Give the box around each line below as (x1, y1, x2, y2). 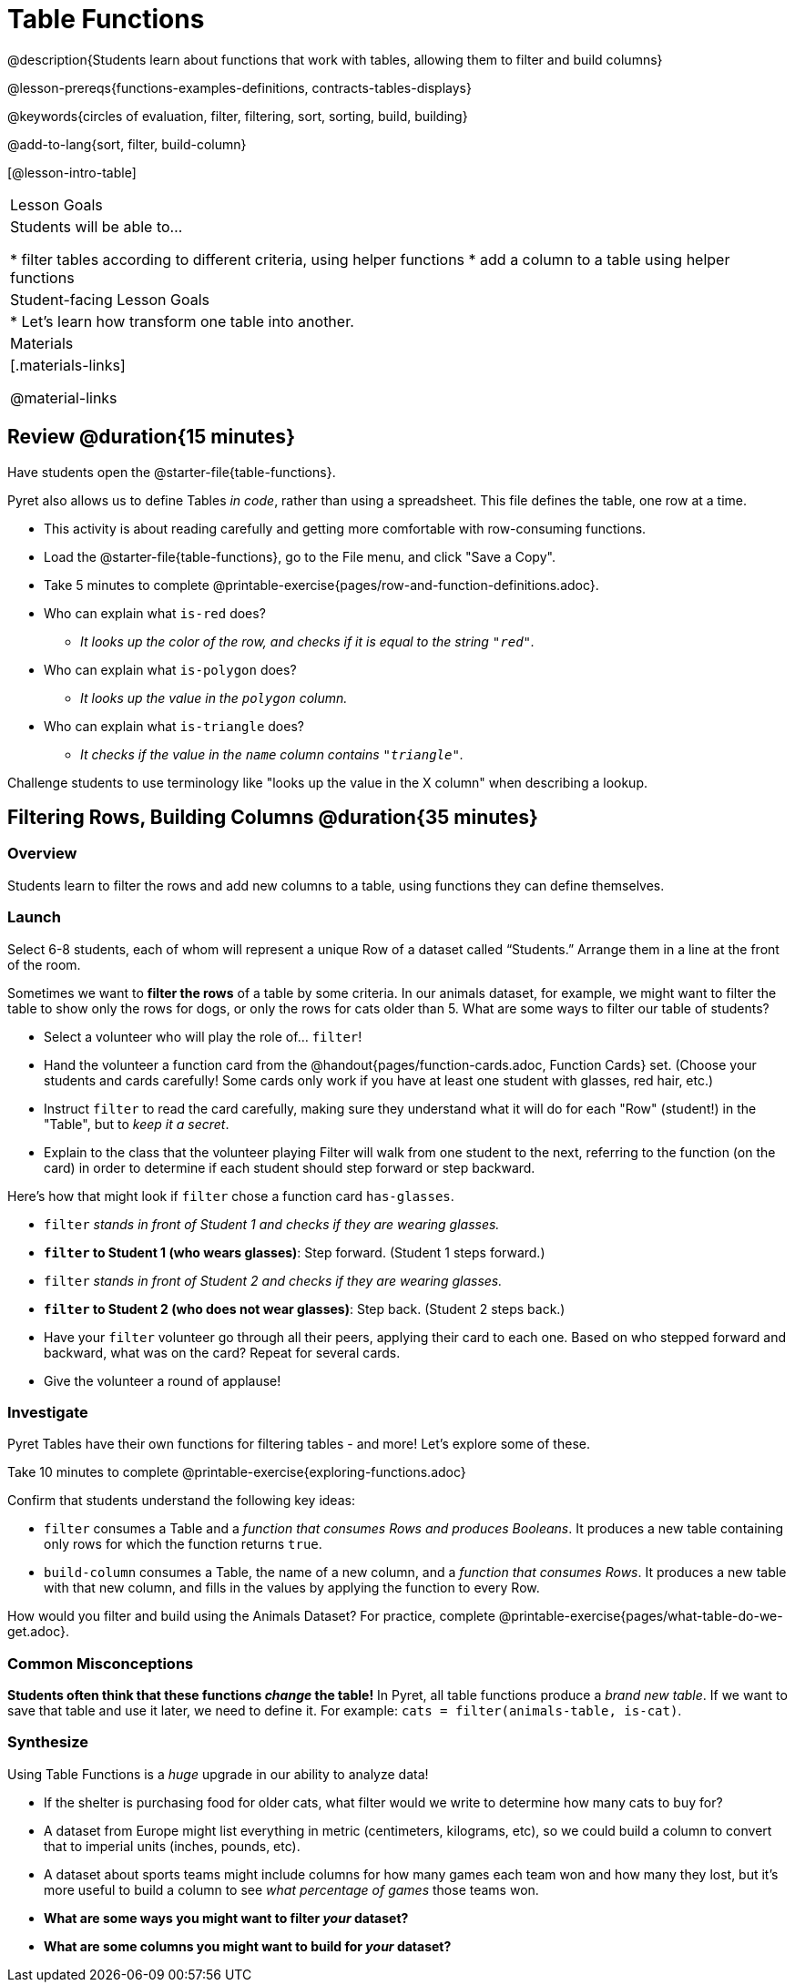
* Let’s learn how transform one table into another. (10, 311, 354, 331)
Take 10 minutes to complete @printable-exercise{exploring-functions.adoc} (7, 1464, 466, 1481)
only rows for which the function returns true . (44, 1536, 322, 1552)
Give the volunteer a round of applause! (44, 1372, 281, 1389)
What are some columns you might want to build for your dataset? (44, 1938, 452, 1954)
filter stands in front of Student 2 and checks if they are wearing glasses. (44, 1272, 503, 1288)
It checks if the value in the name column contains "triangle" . (80, 746, 464, 762)
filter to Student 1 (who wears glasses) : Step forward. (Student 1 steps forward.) (44, 1244, 545, 1260)
